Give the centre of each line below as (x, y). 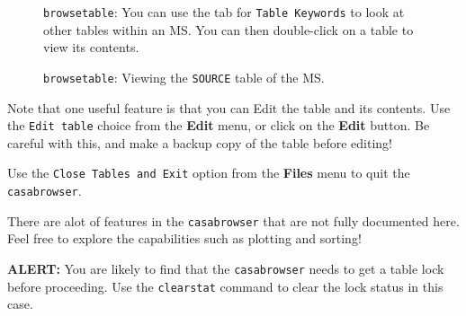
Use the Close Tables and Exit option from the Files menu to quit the (209, 173)
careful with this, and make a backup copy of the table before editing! (200, 142)
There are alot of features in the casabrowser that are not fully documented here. (233, 220)
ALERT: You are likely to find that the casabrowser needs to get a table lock (226, 268)
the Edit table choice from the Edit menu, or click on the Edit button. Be (219, 125)
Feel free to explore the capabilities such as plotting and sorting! (184, 238)
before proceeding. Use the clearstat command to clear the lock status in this (225, 286)
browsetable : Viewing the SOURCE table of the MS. (184, 77)
